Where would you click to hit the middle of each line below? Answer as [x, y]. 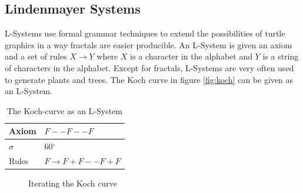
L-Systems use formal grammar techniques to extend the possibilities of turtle [145, 33]
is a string [281, 56]
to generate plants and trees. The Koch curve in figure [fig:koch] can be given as [149, 79]
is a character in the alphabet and [191, 56]
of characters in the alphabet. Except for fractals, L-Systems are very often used [149, 67]
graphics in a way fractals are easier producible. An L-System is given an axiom [149, 44]
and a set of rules [36, 56]
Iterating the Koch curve [73, 183]
